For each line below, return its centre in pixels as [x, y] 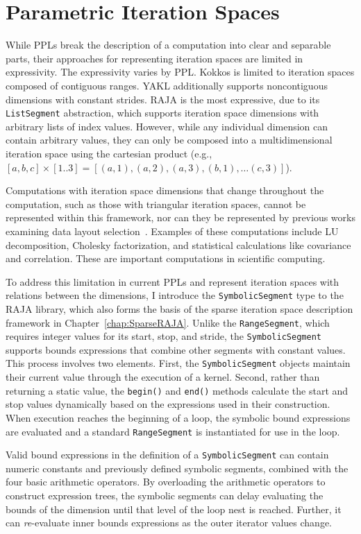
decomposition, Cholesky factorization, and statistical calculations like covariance [178, 244]
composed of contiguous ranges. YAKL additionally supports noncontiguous [167, 85]
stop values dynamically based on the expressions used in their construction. [168, 404]
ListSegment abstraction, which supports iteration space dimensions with [162, 113]
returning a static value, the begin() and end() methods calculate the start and [177, 390]
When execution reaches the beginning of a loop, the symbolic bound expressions [178, 417]
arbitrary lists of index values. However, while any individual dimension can [167, 126]
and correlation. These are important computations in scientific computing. [166, 258]
